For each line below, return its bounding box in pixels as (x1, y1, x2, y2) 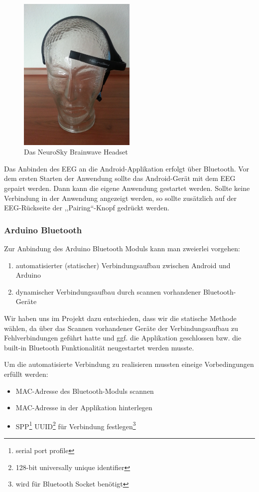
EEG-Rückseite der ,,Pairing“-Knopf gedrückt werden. (4, 202, 170, 213)
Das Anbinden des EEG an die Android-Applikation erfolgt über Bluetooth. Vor (4, 163, 250, 173)
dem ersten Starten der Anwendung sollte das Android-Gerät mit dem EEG (4, 173, 236, 183)
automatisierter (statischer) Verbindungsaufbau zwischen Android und (15, 260, 231, 270)
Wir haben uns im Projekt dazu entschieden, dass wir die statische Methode (4, 313, 237, 323)
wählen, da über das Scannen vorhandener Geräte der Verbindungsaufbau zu (4, 323, 238, 333)
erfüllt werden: (4, 368, 48, 379)
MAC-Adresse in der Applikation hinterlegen (15, 402, 152, 413)
